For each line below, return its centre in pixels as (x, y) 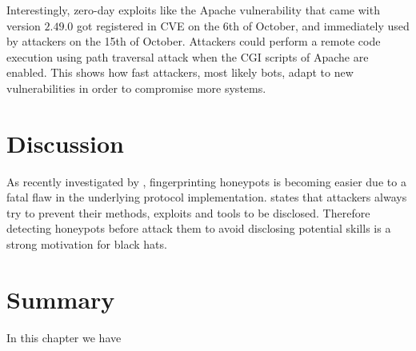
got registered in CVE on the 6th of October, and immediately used (243, 25)
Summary (61, 299)
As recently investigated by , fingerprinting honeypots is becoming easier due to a (206, 181)
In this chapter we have (64, 337)
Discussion (65, 143)
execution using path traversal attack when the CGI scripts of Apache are (188, 56)
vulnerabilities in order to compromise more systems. (136, 88)
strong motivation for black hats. (87, 244)
